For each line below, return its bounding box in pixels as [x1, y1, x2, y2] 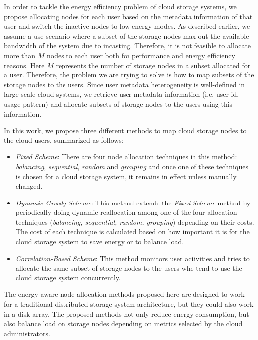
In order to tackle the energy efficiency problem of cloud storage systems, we [4, 1, 237, 11]
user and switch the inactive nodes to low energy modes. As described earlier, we [4, 21, 250, 31]
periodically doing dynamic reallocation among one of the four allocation [15, 207, 237, 217]
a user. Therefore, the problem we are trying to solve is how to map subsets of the [4, 69, 254, 80]
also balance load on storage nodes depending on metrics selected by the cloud [4, 318, 243, 329]
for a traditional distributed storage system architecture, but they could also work [4, 299, 254, 309]
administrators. [4, 328, 50, 338]
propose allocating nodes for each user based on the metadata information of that [4, 11, 253, 21]
